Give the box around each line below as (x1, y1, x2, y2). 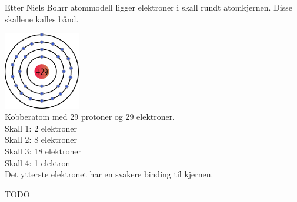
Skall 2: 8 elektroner (5, 133, 77, 146)
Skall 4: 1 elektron (5, 156, 71, 169)
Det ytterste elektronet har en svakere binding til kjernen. (5, 168, 213, 180)
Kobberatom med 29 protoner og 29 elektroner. (5, 110, 175, 123)
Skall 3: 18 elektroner (5, 145, 81, 157)
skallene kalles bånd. (5, 12, 79, 25)
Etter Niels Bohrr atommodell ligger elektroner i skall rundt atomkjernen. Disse (5, 1, 292, 13)
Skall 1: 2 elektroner (5, 122, 77, 134)
